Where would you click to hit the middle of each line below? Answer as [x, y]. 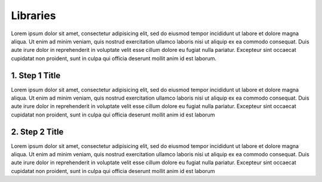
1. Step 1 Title [36, 75]
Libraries [33, 16]
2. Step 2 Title [37, 132]
